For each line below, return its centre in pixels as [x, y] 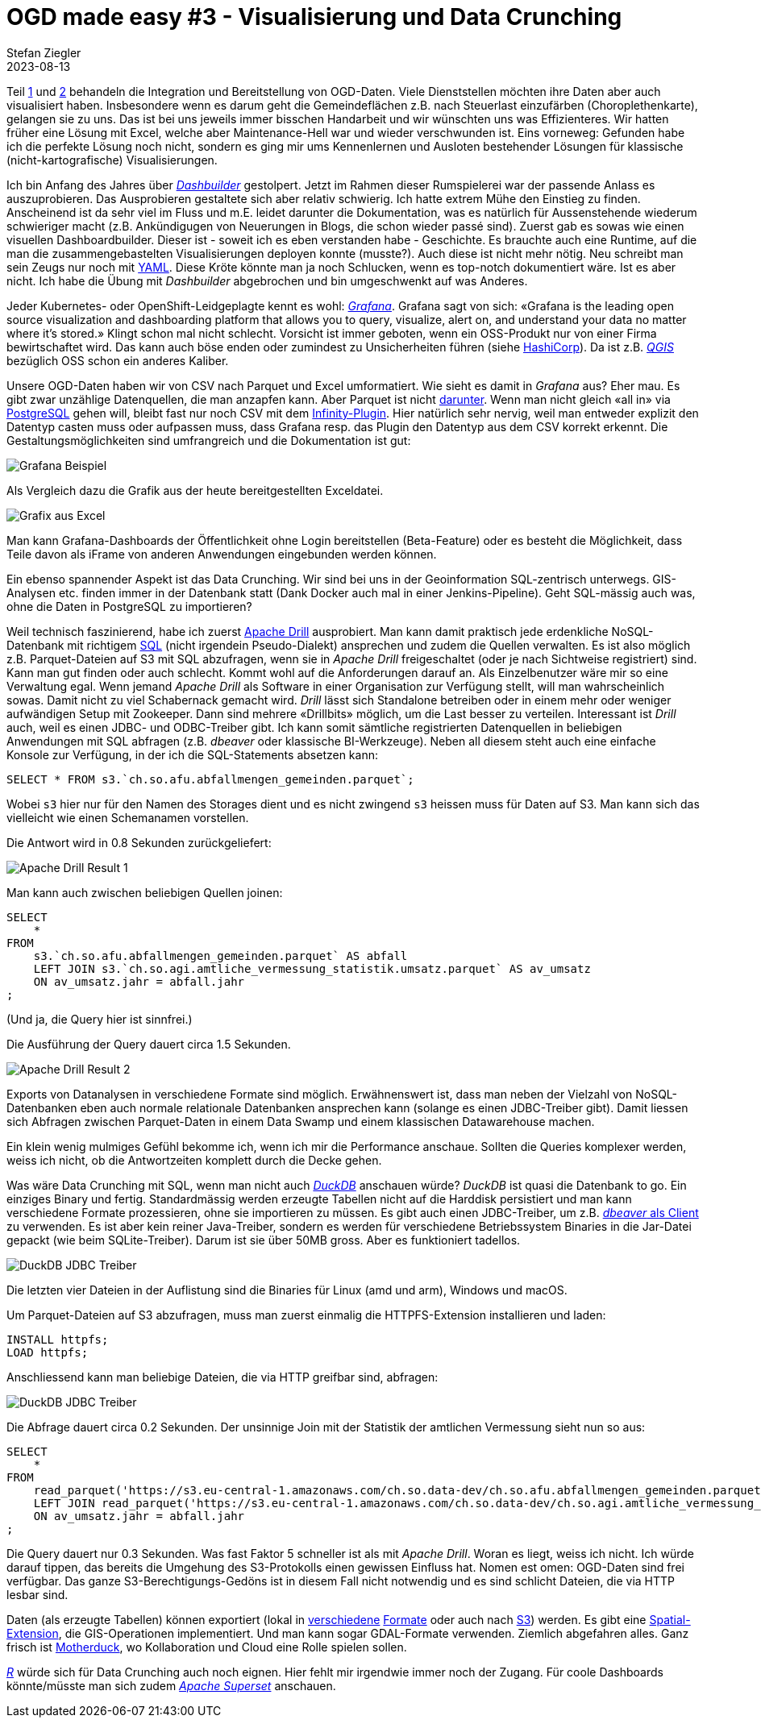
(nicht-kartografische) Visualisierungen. [112, 160]
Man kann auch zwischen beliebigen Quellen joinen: [145, 892]
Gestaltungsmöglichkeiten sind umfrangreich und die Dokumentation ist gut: [209, 440]
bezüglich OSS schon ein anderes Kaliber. [118, 360]
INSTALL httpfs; [58, 1339]
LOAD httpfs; [48, 1352]
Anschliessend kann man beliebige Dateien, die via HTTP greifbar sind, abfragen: [222, 1377]
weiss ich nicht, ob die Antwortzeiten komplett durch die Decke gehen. [194, 1160]
